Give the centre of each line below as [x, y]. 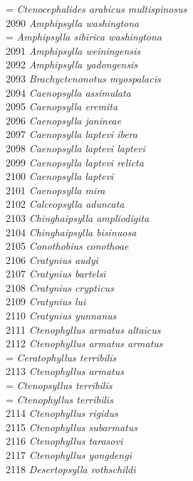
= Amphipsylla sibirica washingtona [84, 37]
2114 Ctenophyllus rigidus [62, 413]
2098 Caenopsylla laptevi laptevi [75, 148]
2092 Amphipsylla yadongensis [72, 64]
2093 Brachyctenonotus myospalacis [83, 78]
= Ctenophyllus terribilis [59, 399]
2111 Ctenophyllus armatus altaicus [83, 329]
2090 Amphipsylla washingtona [73, 22]
